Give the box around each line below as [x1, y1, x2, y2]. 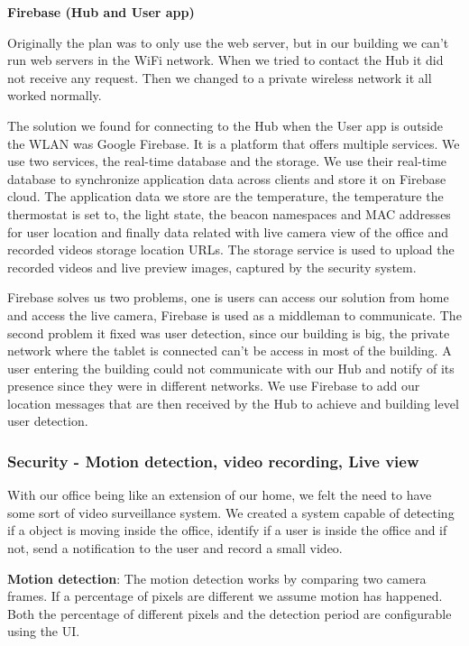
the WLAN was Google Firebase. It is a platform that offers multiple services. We [7, 134, 460, 152]
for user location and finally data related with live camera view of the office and [7, 222, 449, 241]
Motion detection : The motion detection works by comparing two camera [7, 568, 427, 587]
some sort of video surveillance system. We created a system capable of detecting [7, 503, 455, 521]
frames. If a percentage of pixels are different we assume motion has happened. [7, 586, 443, 605]
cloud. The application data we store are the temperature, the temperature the [7, 187, 444, 206]
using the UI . [7, 622, 80, 641]
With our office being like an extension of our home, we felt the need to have [7, 485, 432, 504]
